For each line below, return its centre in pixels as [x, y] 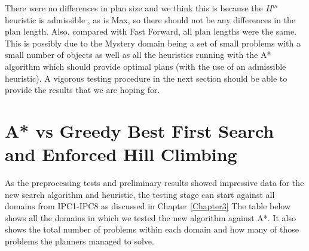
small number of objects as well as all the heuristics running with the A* [138, 55]
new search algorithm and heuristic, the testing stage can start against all [140, 194]
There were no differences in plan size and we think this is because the [134, 8]
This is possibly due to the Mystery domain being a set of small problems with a [153, 43]
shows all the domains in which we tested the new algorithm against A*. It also [150, 217]
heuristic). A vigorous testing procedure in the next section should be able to [146, 78]
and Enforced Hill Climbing [121, 154]
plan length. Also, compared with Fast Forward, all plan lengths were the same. [151, 31]
